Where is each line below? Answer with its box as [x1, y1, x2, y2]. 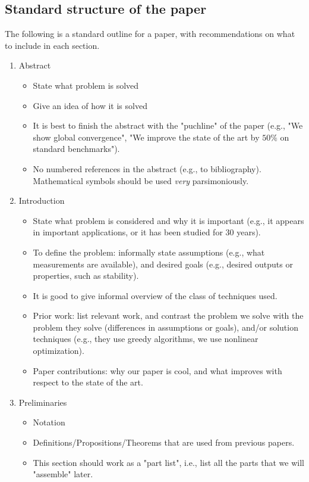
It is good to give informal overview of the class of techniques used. [33, 289, 278, 301]
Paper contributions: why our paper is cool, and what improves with [33, 364, 282, 377]
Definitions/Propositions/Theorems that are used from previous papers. [33, 436, 295, 449]
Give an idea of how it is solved [33, 99, 147, 111]
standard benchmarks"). [33, 142, 120, 155]
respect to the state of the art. [33, 376, 143, 388]
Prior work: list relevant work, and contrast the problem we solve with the [33, 309, 304, 322]
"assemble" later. [33, 468, 93, 480]
